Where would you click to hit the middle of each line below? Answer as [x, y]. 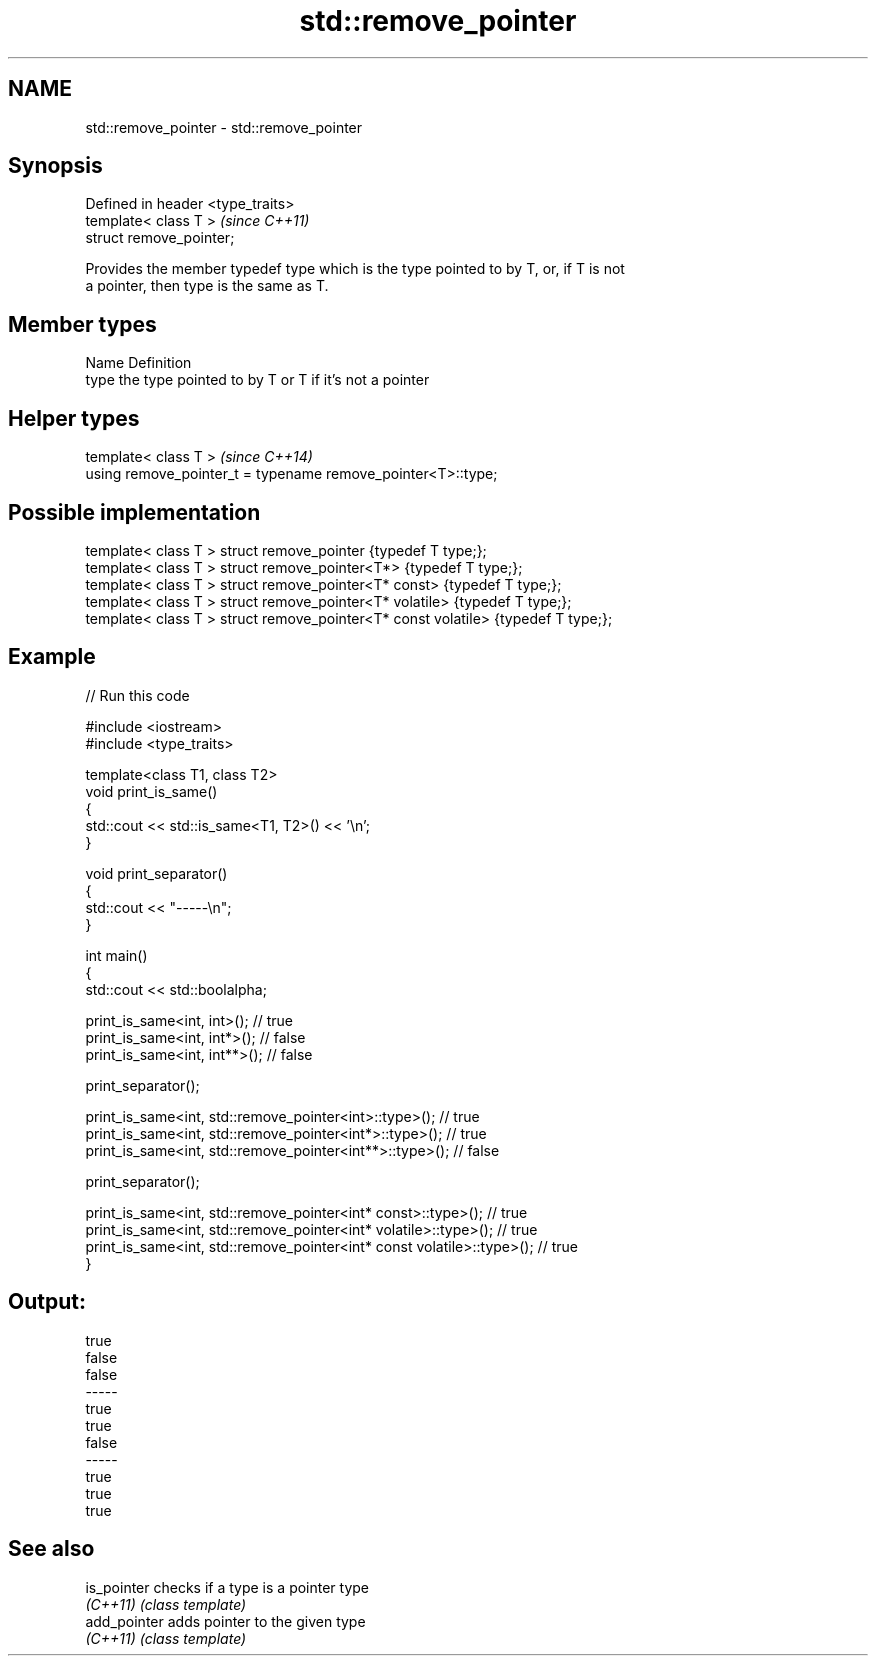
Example [52, 657]
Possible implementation [134, 512]
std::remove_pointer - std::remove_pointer [224, 127]
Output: [47, 1302]
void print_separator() [156, 873]
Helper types [74, 418]
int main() [116, 955]
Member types [82, 324]
